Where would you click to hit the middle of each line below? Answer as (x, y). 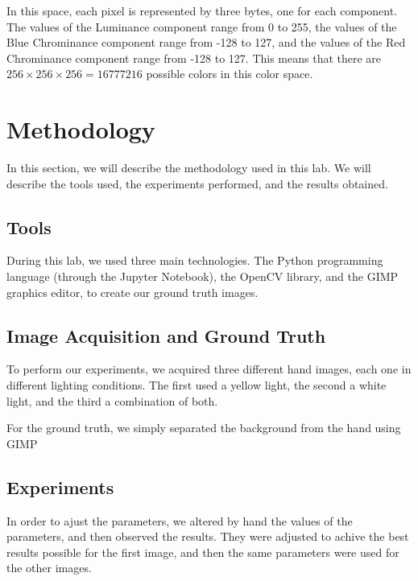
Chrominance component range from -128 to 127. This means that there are (194, 58)
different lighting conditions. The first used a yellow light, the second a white (197, 385)
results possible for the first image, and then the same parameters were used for (203, 552)
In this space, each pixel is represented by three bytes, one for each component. (202, 10)
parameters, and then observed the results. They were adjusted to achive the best (208, 536)
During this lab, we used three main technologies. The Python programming (195, 260)
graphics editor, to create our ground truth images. (132, 292)
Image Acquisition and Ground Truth (166, 335)
